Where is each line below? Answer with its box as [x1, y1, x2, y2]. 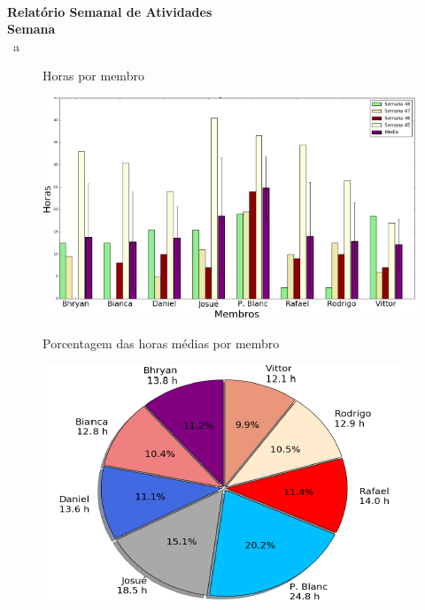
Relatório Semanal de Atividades [7, 2, 212, 20]
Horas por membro [42, 66, 144, 85]
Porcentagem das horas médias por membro [42, 333, 280, 352]
